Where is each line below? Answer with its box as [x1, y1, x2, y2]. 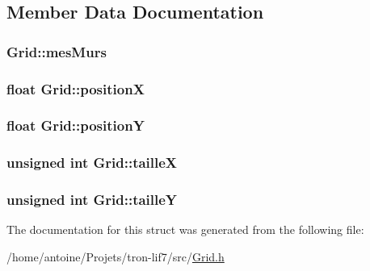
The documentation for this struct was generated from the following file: [6, 221, 364, 238]
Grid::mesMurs [6, 41, 107, 61]
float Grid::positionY [6, 115, 145, 135]
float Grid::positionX [6, 78, 145, 98]
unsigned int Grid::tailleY [6, 190, 178, 210]
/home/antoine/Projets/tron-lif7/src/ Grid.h [6, 248, 225, 265]
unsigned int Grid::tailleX [6, 152, 178, 173]
